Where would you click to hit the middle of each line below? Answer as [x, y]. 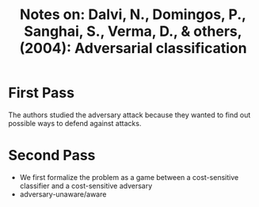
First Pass [42, 93]
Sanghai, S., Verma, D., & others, [133, 31]
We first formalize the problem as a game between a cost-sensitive [129, 177]
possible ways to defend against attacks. [75, 123]
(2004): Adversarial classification [133, 48]
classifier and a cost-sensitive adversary [86, 186]
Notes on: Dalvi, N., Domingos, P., [133, 15]
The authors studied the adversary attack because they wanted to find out [129, 115]
